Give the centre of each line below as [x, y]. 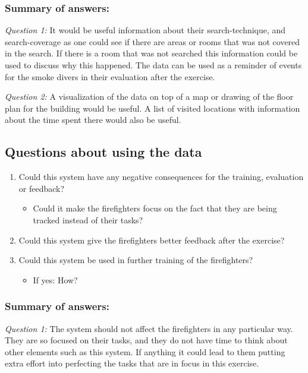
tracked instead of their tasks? [88, 219]
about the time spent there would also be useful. [93, 120]
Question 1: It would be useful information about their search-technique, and [145, 30]
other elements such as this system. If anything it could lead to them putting [145, 351]
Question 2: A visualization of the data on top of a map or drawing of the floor [149, 97]
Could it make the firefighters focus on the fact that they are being [155, 208]
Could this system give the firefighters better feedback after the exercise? [152, 240]
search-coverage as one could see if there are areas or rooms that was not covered [153, 41]
